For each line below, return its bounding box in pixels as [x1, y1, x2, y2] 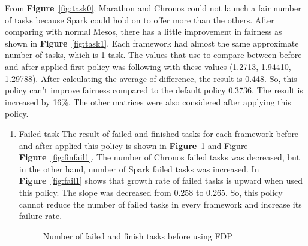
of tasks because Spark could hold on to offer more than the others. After [5, 13, 274, 26]
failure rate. [19, 209, 62, 222]
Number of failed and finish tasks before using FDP [43, 229, 232, 242]
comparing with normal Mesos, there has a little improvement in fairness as [5, 25, 282, 38]
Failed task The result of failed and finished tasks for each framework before [19, 127, 299, 139]
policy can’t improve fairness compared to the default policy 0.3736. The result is [5, 84, 303, 96]
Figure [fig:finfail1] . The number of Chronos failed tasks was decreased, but [19, 151, 300, 163]
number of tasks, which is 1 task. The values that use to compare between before [5, 48, 302, 61]
